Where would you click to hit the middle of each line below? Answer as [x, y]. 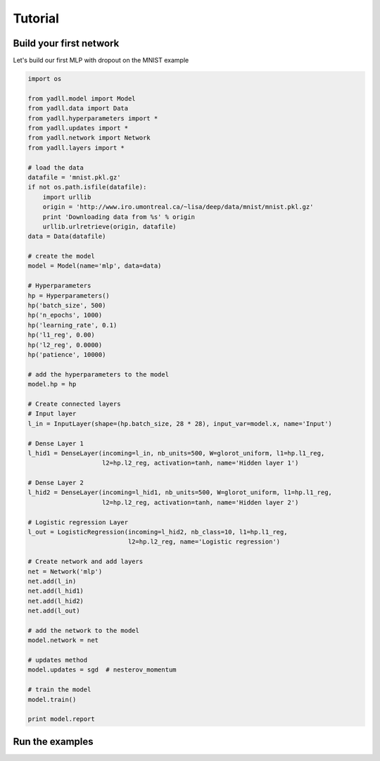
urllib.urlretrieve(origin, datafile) [109, 226]
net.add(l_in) [52, 581]
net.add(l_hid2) [56, 601]
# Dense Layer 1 [56, 443]
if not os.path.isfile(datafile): [87, 187]
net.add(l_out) [54, 611]
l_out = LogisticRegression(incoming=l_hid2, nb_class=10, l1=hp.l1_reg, [158, 532]
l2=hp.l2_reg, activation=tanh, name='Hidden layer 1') [201, 463]
